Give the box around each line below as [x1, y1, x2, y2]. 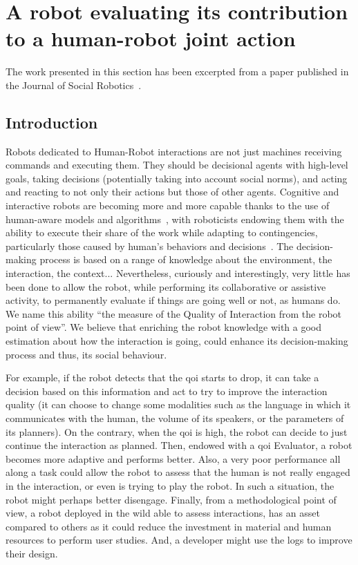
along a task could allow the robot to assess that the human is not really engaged [6, 465, 350, 479]
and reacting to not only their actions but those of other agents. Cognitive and [6, 184, 339, 199]
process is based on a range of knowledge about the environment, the [39, 252, 332, 267]
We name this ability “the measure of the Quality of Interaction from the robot [6, 306, 342, 320]
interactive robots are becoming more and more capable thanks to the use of [6, 198, 330, 213]
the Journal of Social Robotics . [6, 77, 142, 92]
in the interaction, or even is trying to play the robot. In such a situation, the [6, 478, 335, 492]
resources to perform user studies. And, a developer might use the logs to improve [6, 533, 352, 547]
